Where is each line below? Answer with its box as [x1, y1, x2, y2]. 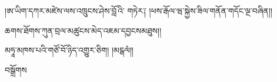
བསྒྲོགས [5, 63, 27, 76]
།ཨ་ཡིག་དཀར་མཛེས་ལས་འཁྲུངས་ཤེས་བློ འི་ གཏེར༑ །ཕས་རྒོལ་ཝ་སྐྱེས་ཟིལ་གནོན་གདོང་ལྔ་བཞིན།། [5, 5, 273, 16]
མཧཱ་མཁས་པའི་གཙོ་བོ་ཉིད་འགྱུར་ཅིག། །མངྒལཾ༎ [5, 44, 134, 56]
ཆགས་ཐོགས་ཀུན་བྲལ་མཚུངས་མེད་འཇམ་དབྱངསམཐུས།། [5, 24, 162, 36]
